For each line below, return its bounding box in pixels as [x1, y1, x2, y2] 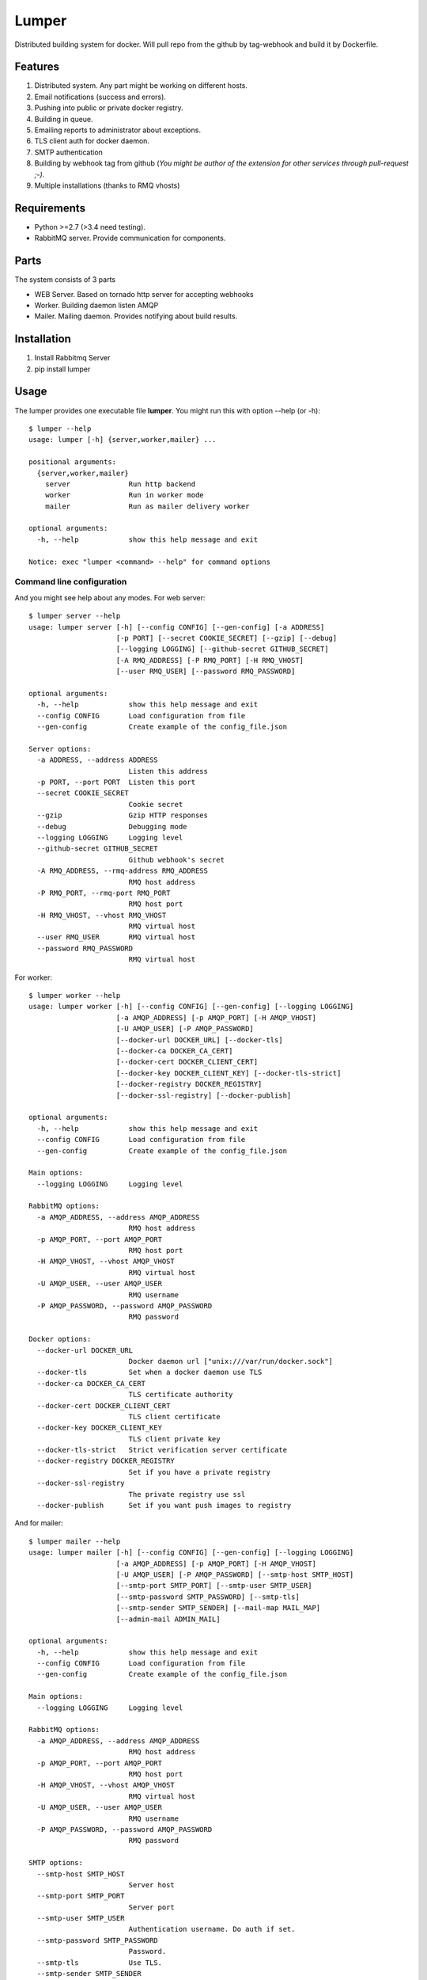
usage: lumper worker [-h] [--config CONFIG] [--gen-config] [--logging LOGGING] [28, 1002, 354, 1011]
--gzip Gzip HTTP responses [36, 811, 209, 820]
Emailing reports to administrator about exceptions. [34, 125, 202, 135]
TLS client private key [128, 1434, 221, 1443]
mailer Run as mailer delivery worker [44, 501, 250, 511]
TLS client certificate [128, 1412, 221, 1421]
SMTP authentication [34, 147, 103, 157]
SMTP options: [28, 1858, 83, 1868]
